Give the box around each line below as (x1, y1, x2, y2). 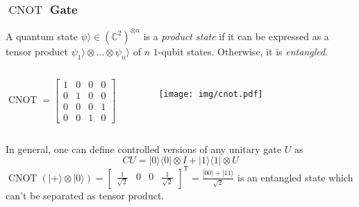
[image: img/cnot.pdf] (158, 89, 263, 99)
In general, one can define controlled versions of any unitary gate (6, 141, 281, 156)
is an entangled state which (237, 170, 353, 184)
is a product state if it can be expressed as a (143, 28, 329, 43)
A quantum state (6, 28, 78, 43)
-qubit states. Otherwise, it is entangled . (158, 44, 328, 58)
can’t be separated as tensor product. (6, 188, 165, 202)
